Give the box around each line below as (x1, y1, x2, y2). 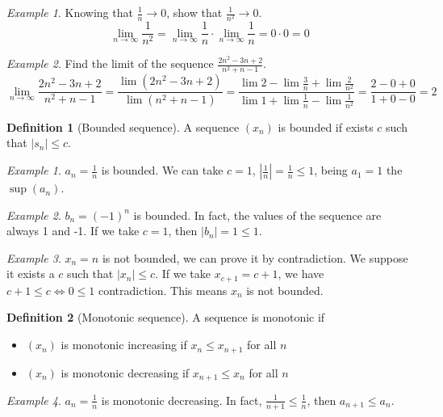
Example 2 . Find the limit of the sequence (6, 55, 214, 72)
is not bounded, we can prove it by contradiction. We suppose (102, 249, 408, 266)
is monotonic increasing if (61, 336, 187, 353)
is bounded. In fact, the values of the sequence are (133, 206, 382, 223)
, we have (278, 265, 324, 282)
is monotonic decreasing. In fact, (101, 391, 262, 408)
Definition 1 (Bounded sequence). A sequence (6, 118, 240, 135)
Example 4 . (6, 391, 61, 408)
